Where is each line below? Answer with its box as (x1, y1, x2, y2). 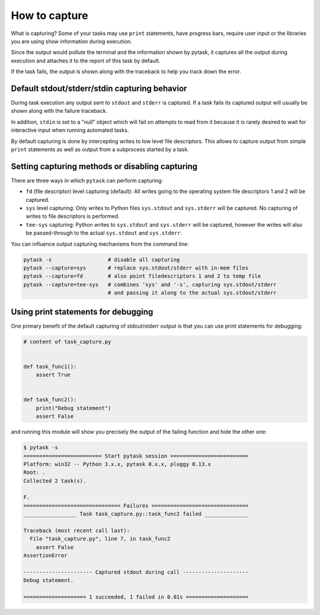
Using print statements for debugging (11, 306, 153, 317)
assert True (36, 372, 71, 378)
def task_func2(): (23, 397, 77, 403)
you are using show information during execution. (11, 37, 133, 45)
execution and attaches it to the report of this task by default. (11, 57, 161, 64)
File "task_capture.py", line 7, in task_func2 (30, 535, 171, 543)
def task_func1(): (23, 363, 77, 370)
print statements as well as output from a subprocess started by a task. (11, 145, 189, 153)
